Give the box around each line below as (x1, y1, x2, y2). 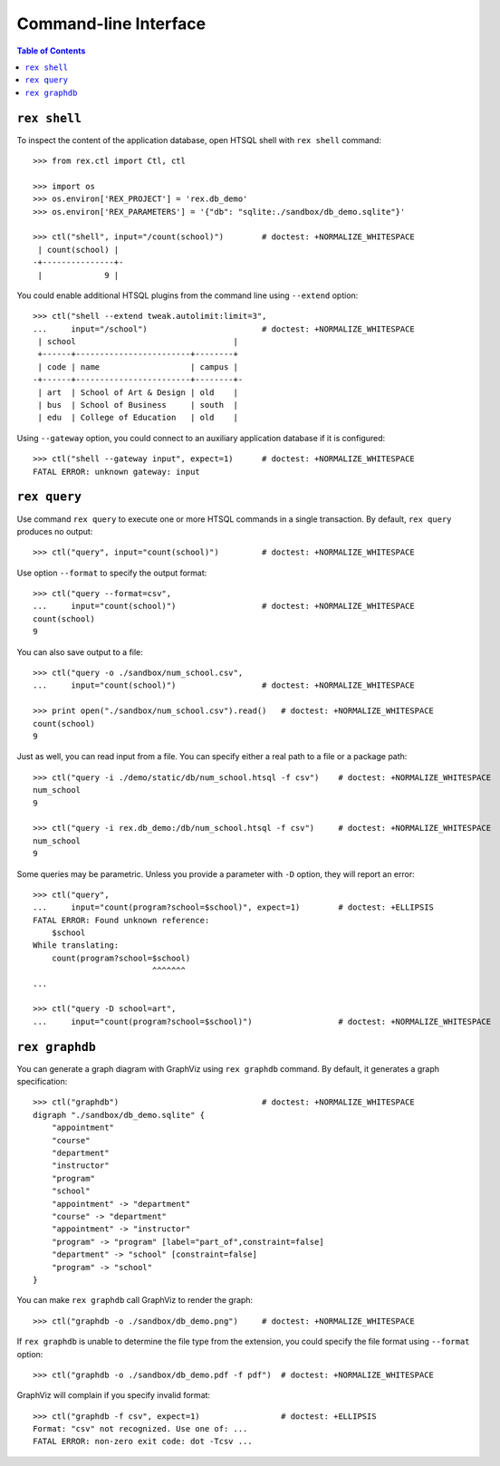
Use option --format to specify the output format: (16, 567, 207, 578)
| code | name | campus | (37, 362, 239, 371)
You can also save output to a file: (16, 646, 144, 657)
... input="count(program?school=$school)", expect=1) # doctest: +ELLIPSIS (33, 902, 435, 912)
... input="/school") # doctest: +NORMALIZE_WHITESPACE (33, 323, 416, 334)
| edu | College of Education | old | (37, 412, 239, 423)
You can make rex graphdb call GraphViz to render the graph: (16, 1295, 254, 1306)
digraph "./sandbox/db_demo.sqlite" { (33, 1110, 206, 1120)
